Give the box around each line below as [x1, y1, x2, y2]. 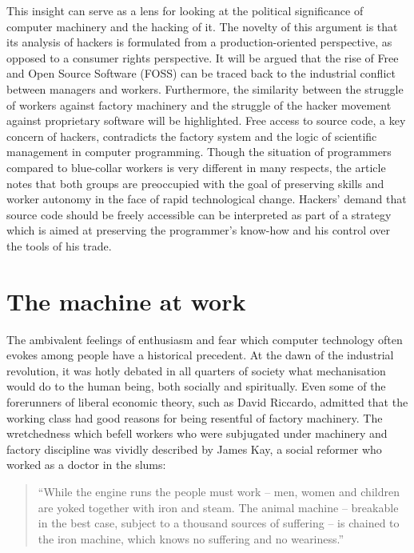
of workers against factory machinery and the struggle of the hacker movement [6, 96, 392, 113]
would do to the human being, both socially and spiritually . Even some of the [6, 378, 386, 395]
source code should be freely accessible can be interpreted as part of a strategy [6, 206, 392, 222]
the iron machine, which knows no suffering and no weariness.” [38, 530, 344, 547]
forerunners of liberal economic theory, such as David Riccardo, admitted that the [6, 394, 408, 410]
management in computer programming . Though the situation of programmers [6, 143, 392, 160]
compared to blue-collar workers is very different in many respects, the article [6, 158, 386, 175]
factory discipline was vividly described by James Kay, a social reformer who [6, 440, 382, 457]
